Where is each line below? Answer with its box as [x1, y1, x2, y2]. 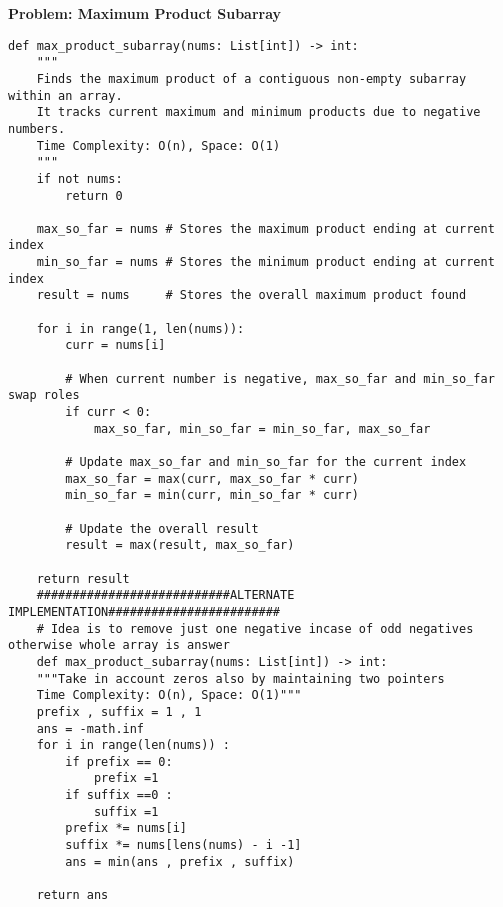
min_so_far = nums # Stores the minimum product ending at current [36, 255, 495, 270]
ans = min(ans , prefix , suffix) [65, 854, 295, 869]
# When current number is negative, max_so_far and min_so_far [65, 371, 495, 386]
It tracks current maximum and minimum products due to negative [36, 105, 481, 120]
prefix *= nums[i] [65, 821, 187, 836]
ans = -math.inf [36, 721, 145, 736]
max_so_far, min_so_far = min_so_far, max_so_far [93, 421, 431, 436]
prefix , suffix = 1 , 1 [36, 704, 202, 719]
